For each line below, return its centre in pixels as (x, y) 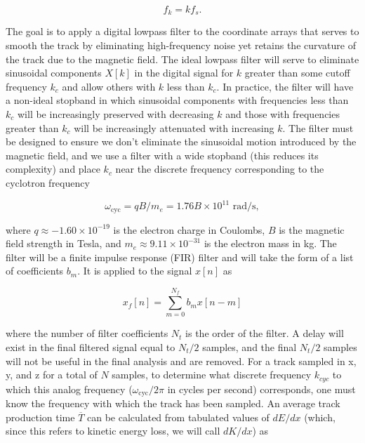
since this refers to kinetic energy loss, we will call (113, 431)
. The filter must (318, 127)
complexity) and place (53, 169)
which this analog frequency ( (69, 389)
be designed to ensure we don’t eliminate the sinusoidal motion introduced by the (181, 141)
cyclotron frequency (48, 182)
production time (40, 417)
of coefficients (35, 271)
